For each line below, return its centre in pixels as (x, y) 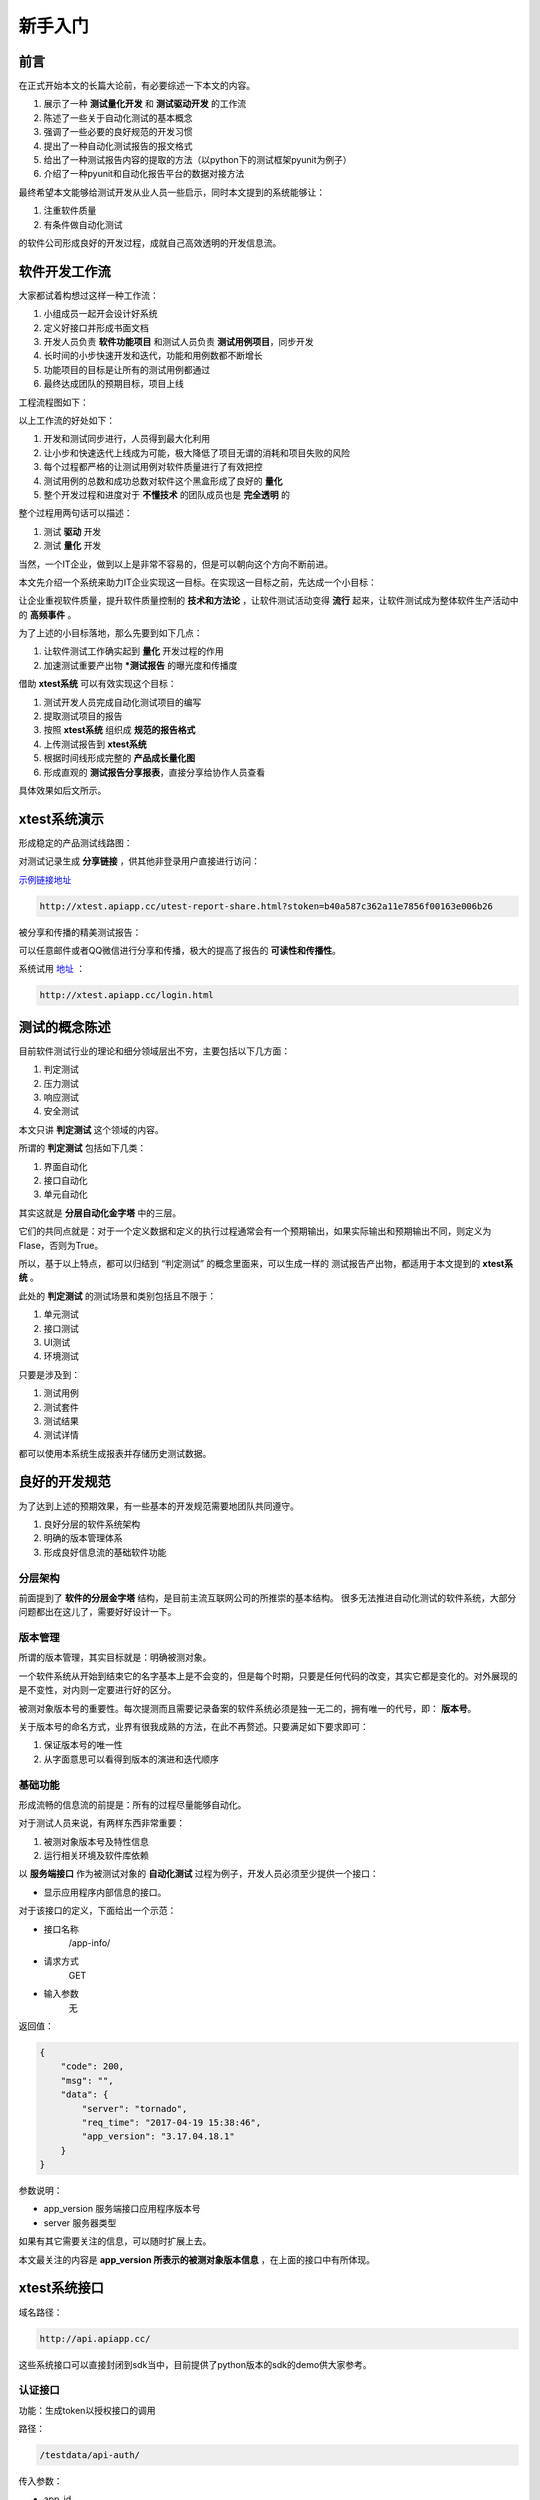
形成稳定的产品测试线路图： (75, 842)
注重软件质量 (70, 211)
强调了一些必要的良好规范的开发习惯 (118, 132)
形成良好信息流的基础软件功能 (105, 1552)
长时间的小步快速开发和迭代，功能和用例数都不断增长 (153, 356)
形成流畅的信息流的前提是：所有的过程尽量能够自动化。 (132, 1804)
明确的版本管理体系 (83, 1538)
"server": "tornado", (134, 2108)
